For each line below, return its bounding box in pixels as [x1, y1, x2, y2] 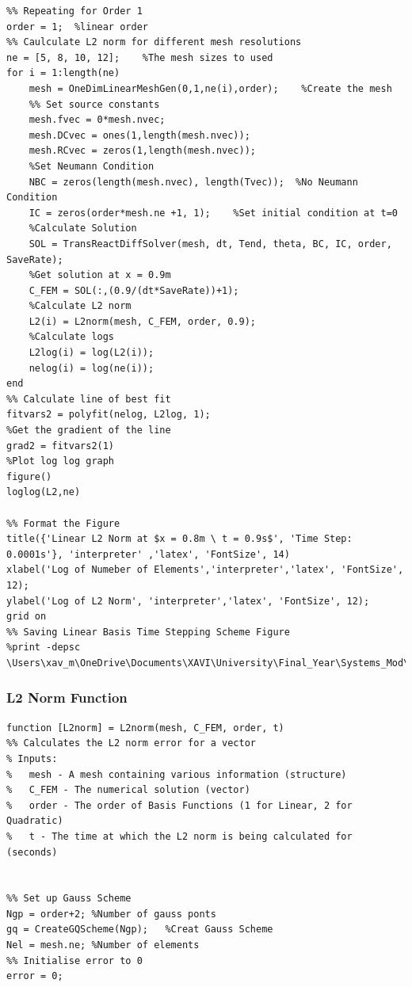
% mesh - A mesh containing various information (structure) [6, 768, 347, 780]
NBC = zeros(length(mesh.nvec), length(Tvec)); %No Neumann [29, 176, 358, 188]
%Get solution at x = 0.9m [29, 269, 171, 281]
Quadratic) [6, 815, 63, 827]
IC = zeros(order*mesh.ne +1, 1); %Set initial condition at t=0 [29, 207, 398, 219]
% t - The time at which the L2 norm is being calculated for [6, 830, 353, 842]
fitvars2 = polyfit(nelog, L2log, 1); [6, 409, 211, 421]
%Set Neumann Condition [29, 160, 154, 172]
